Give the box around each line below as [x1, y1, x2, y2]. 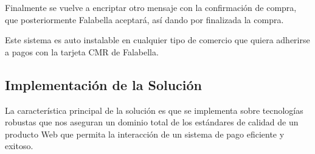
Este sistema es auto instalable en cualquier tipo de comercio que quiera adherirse [5, 33, 310, 46]
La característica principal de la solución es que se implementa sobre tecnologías [5, 103, 303, 116]
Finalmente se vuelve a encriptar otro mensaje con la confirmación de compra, [5, 1, 297, 13]
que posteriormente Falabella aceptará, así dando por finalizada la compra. [5, 13, 284, 26]
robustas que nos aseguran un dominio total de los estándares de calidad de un [5, 116, 299, 128]
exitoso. [5, 139, 33, 152]
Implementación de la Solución [5, 75, 202, 94]
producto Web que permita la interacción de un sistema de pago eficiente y [5, 127, 285, 140]
